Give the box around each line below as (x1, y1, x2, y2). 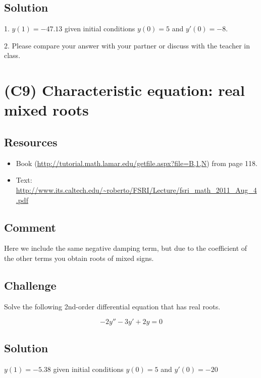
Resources (4, 134, 58, 149)
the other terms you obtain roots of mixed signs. (4, 252, 154, 263)
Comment (4, 219, 56, 235)
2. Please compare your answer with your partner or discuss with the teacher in (4, 40, 250, 50)
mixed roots (4, 99, 89, 120)
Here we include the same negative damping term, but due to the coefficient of (4, 243, 247, 253)
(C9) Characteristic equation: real (4, 80, 245, 100)
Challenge (4, 277, 57, 293)
